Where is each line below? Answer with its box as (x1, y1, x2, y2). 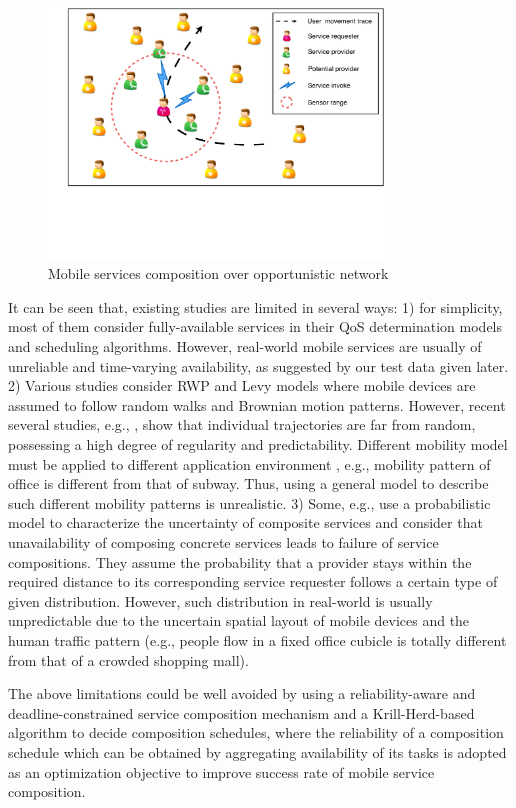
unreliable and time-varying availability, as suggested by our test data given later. (8, 355, 509, 376)
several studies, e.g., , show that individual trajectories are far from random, (8, 414, 476, 435)
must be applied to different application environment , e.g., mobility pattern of (8, 453, 491, 474)
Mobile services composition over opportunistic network (48, 263, 389, 284)
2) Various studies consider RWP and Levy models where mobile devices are (8, 375, 476, 396)
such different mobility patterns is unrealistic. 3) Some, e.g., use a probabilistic (8, 492, 491, 513)
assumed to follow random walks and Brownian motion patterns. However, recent (8, 394, 506, 415)
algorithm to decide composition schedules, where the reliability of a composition (8, 722, 504, 743)
